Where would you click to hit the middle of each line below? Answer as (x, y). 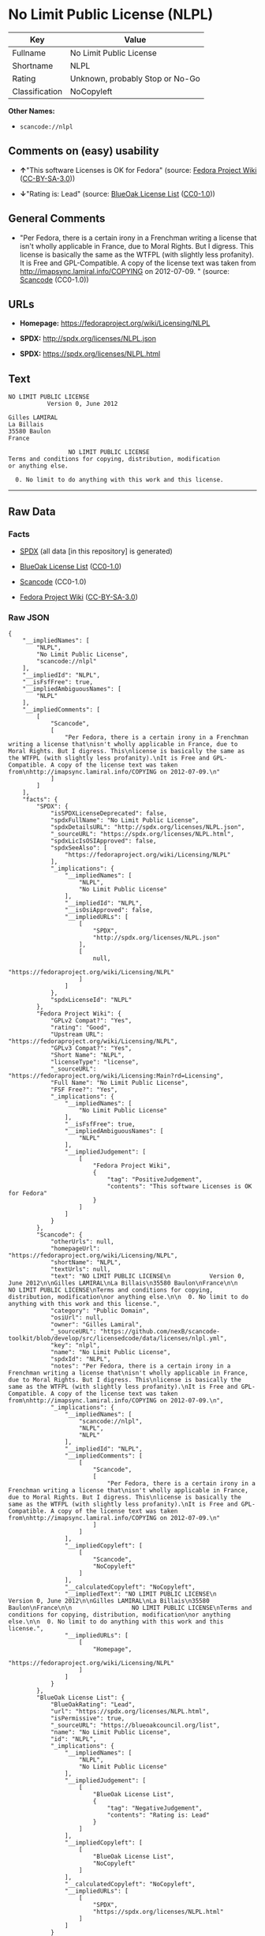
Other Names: (32, 111)
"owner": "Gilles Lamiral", (97, 1325)
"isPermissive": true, (88, 1719)
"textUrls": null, (80, 1270)
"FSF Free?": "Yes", (84, 1090)
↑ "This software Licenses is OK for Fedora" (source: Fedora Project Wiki (138, 170)
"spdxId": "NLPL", (80, 1360)
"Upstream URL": (77, 1035)
